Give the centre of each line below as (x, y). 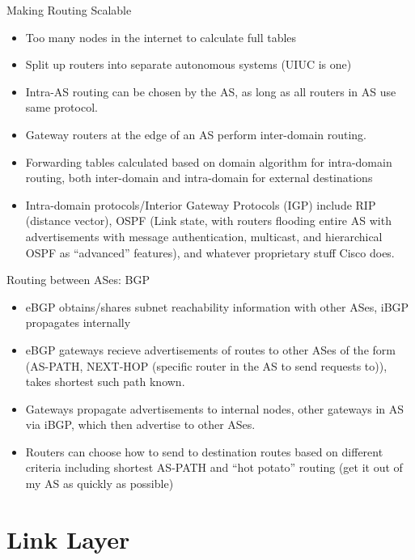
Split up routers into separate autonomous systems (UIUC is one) (188, 64)
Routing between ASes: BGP (78, 280)
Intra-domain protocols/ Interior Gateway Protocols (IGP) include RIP (201, 204)
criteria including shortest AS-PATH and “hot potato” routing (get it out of (214, 467)
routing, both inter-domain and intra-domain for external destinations (199, 178)
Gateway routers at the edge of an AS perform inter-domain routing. (196, 134)
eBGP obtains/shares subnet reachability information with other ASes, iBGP (217, 306)
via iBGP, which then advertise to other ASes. (140, 424)
